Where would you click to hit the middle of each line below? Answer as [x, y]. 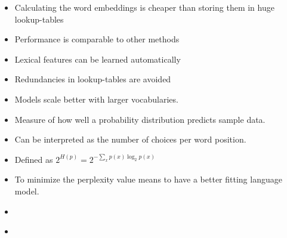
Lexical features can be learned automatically [98, 59]
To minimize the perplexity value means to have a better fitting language [148, 179]
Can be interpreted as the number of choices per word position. [130, 139]
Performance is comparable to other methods [97, 39]
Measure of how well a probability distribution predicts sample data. [140, 119]
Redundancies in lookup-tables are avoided [93, 79]
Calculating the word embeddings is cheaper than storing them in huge [144, 7]
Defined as [34, 159]
